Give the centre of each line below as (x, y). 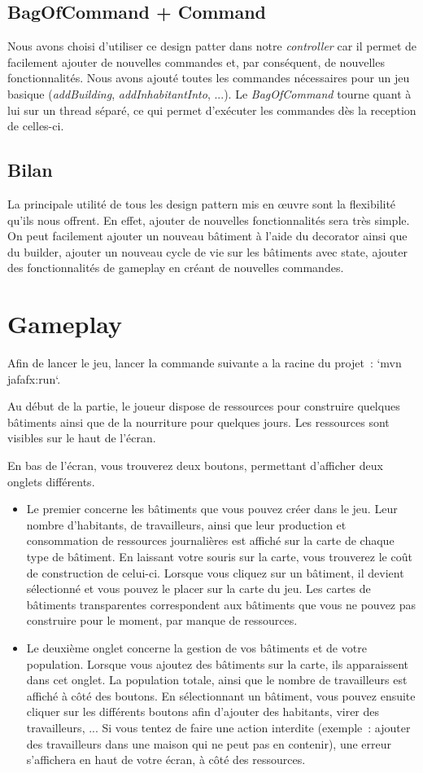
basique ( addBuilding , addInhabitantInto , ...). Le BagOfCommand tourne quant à (209, 93)
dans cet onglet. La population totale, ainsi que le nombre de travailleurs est (217, 680)
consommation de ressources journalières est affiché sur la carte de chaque (210, 540)
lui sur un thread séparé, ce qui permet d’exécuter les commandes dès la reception (212, 110)
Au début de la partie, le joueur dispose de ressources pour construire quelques (204, 406)
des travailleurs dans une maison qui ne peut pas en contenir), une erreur (209, 743)
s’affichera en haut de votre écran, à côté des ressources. (166, 760)
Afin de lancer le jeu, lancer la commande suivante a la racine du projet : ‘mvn (205, 363)
